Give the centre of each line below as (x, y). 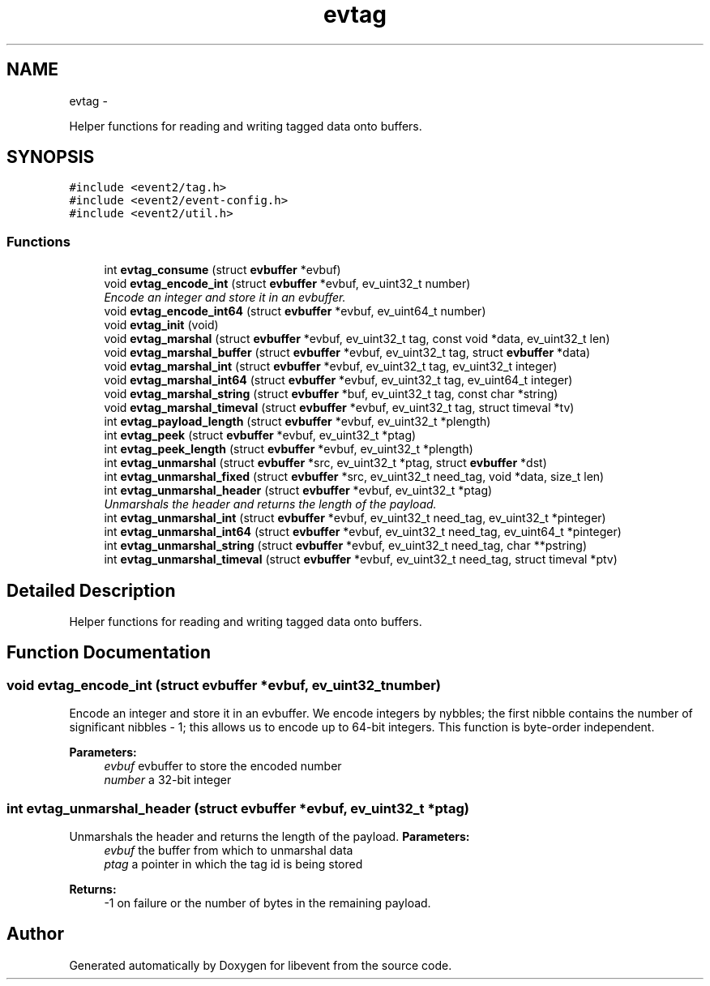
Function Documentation (109, 653)
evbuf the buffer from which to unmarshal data (229, 850)
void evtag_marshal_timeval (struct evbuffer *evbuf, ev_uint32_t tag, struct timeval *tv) (339, 408)
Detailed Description (91, 590)
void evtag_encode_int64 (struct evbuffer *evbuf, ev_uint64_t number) (295, 311)
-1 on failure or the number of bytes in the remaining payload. (267, 903)
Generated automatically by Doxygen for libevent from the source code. (261, 965)
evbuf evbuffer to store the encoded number (223, 766)
